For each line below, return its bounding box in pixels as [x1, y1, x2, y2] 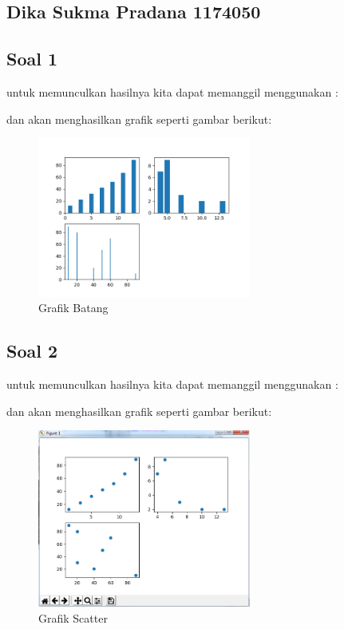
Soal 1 [6, 46, 58, 71]
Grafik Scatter [38, 609, 108, 626]
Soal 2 [6, 338, 58, 363]
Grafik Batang [38, 299, 109, 316]
